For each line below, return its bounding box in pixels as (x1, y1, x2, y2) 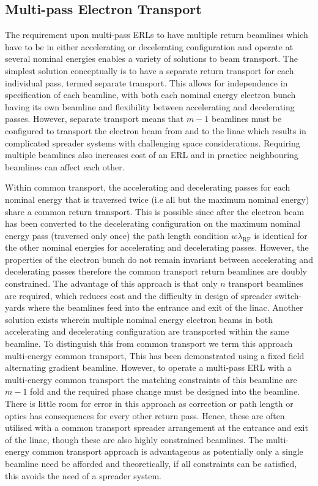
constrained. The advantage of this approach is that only (5, 277, 218, 290)
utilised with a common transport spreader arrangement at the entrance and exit (5, 421, 308, 434)
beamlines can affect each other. (5, 160, 125, 173)
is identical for (254, 229, 308, 241)
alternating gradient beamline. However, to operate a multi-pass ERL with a (5, 361, 292, 374)
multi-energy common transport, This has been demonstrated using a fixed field (5, 349, 305, 362)
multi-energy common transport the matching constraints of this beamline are (5, 373, 297, 385)
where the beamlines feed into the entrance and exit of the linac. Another (28, 301, 303, 314)
